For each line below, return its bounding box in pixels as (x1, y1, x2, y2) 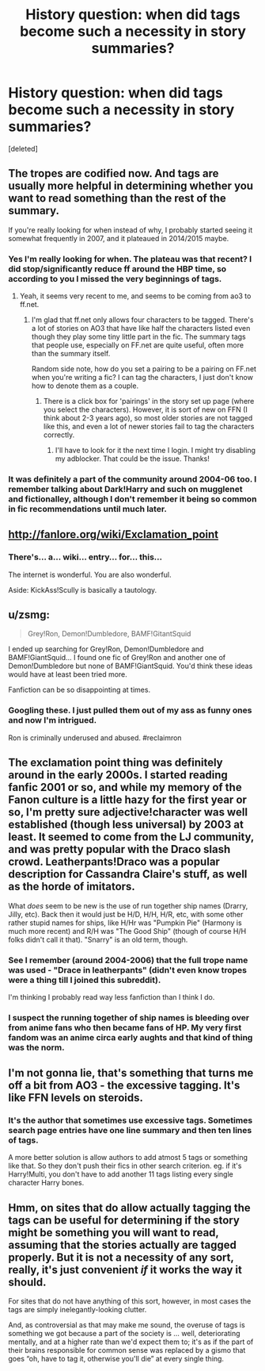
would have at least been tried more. (8, 670, 128, 679)
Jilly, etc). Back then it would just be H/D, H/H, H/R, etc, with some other (8, 909, 244, 919)
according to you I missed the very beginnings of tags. (8, 273, 222, 284)
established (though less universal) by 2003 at (8, 818, 244, 831)
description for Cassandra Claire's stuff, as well (8, 867, 248, 881)
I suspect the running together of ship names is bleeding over (8, 1012, 250, 1023)
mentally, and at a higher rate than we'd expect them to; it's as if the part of (8, 1337, 254, 1346)
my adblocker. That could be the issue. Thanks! (55, 454, 210, 463)
